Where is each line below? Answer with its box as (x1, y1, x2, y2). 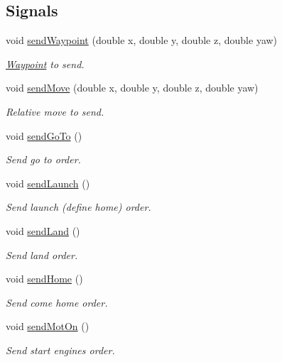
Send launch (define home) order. (6, 199, 151, 214)
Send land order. (6, 247, 78, 262)
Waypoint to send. (6, 56, 85, 71)
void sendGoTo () (6, 128, 82, 143)
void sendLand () (6, 223, 80, 238)
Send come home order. (6, 295, 108, 309)
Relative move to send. (6, 104, 104, 119)
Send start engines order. (6, 342, 115, 357)
